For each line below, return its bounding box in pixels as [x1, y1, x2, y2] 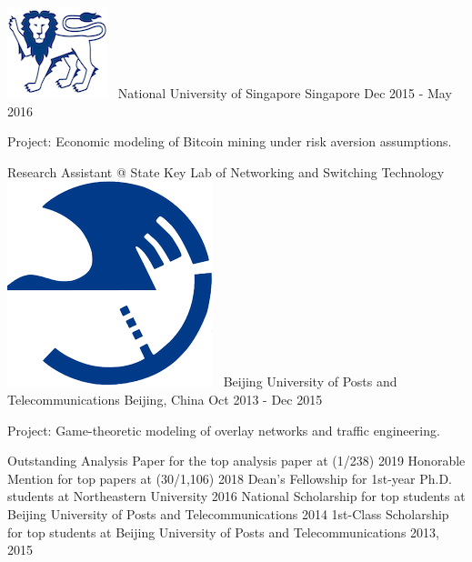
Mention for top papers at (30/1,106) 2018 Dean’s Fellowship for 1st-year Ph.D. [7, 468, 453, 487]
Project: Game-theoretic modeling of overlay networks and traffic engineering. [7, 420, 440, 439]
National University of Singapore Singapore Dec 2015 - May [117, 84, 452, 102]
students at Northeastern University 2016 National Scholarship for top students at [7, 487, 466, 506]
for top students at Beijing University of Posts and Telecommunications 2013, [7, 522, 440, 541]
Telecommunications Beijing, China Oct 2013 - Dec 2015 [7, 389, 323, 408]
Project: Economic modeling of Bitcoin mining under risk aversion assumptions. [7, 132, 452, 151]
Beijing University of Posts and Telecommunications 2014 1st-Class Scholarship [7, 504, 449, 523]
